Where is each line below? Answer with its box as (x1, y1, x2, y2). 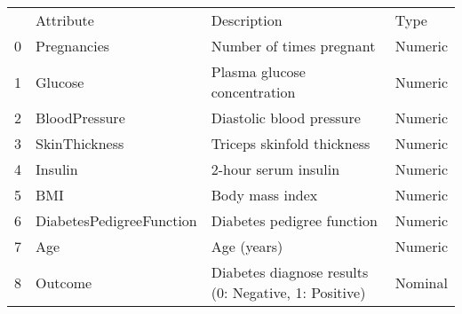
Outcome (36, 271, 92, 293)
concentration (211, 82, 296, 102)
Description (211, 10, 283, 30)
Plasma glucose (211, 61, 306, 82)
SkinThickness (36, 133, 124, 153)
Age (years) (211, 236, 283, 256)
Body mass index (211, 184, 318, 205)
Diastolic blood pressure (211, 107, 361, 128)
